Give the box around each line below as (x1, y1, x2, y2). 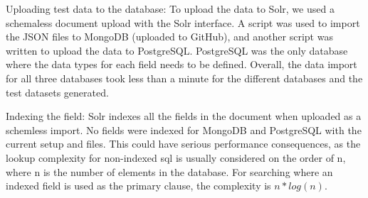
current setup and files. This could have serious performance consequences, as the (6, 136, 361, 151)
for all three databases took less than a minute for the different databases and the (6, 70, 363, 85)
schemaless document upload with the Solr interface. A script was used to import (6, 15, 360, 30)
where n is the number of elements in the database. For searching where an (6, 164, 333, 179)
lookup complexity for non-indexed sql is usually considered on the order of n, (6, 150, 346, 165)
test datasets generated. (6, 84, 109, 99)
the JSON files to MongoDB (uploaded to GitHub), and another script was (6, 29, 333, 44)
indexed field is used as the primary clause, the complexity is (6, 178, 271, 193)
